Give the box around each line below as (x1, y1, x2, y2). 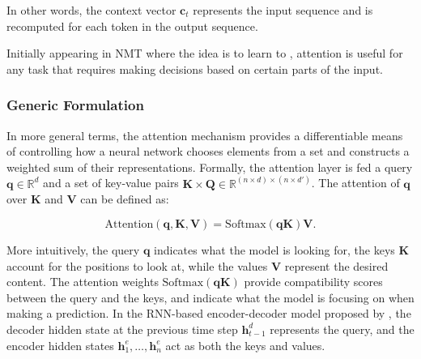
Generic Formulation (6, 95, 144, 115)
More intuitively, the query (6, 241, 140, 258)
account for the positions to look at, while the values (6, 257, 268, 274)
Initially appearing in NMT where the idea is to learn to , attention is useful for (6, 45, 403, 62)
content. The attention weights (6, 273, 159, 290)
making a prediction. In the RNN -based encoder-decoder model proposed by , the (6, 305, 411, 322)
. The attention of (311, 174, 400, 191)
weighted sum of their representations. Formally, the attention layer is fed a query (6, 158, 413, 175)
